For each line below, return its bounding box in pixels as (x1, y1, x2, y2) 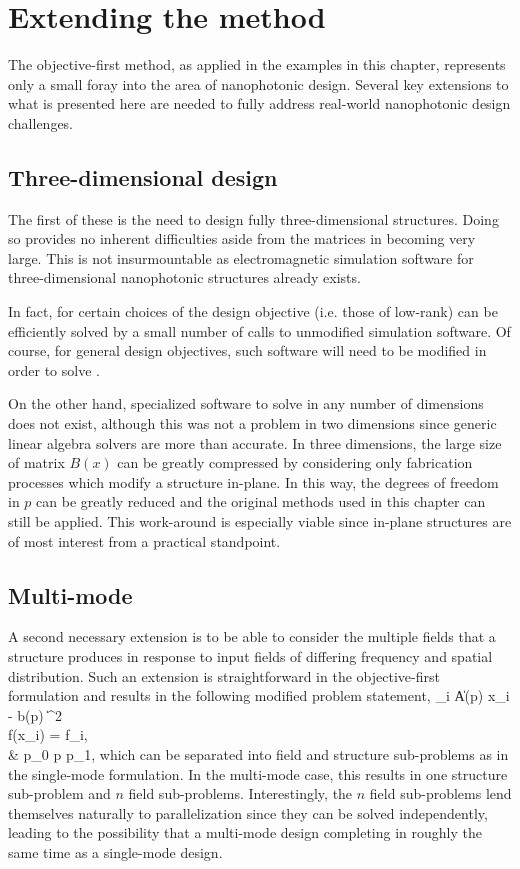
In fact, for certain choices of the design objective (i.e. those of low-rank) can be (8, 301, 498, 322)
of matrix (8, 452, 65, 473)
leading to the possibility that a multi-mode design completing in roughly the (8, 822, 482, 843)
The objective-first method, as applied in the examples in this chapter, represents (8, 54, 506, 75)
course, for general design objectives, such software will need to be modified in (8, 340, 487, 361)
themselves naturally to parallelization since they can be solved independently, (8, 802, 488, 823)
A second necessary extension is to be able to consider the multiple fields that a (8, 626, 496, 647)
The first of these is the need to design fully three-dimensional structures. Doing (8, 208, 499, 229)
